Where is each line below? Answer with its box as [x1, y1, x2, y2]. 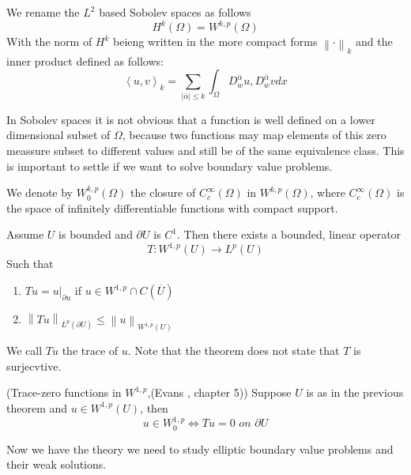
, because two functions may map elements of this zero [122, 126, 386, 143]
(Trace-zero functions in [6, 384, 122, 401]
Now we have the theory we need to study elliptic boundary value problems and [6, 440, 394, 457]
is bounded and [58, 226, 133, 243]
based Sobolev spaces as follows [99, 4, 251, 20]
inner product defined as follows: [6, 52, 164, 69]
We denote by [6, 184, 73, 201]
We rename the [6, 4, 80, 20]
